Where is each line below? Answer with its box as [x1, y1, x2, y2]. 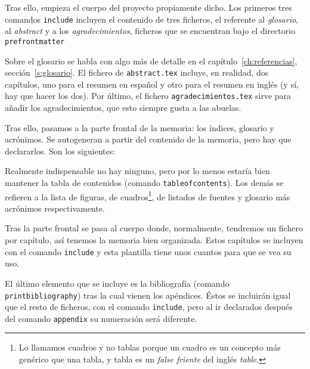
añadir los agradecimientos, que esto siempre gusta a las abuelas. [5, 101, 241, 113]
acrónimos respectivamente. [5, 201, 105, 214]
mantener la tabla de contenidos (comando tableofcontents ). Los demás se [5, 176, 284, 188]
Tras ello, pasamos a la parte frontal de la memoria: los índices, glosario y [5, 121, 274, 134]
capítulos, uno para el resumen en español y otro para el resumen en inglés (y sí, [5, 77, 299, 90]
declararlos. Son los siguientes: [5, 144, 116, 157]
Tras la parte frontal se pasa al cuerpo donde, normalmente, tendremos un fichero [5, 222, 303, 234]
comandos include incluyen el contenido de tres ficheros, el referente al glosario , [5, 13, 299, 25]
